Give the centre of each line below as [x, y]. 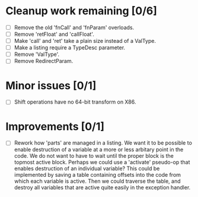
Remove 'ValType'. [37, 54]
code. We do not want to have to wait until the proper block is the [94, 156]
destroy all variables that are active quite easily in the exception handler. [102, 187]
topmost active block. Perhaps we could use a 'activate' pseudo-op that [102, 162]
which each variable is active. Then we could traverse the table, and [98, 181]
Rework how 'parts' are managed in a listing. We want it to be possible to [103, 143]
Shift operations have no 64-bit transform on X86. [75, 102]
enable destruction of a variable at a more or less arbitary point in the [99, 149]
